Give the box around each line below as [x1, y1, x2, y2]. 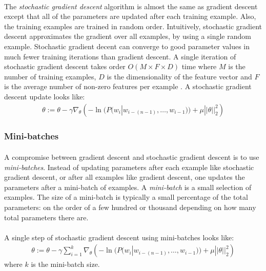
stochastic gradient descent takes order [4, 61, 126, 72]
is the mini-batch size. [31, 259, 100, 269]
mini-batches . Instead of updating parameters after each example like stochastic [4, 161, 254, 172]
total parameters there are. [4, 212, 89, 222]
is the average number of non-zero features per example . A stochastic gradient [4, 81, 252, 92]
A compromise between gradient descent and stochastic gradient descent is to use [4, 152, 259, 162]
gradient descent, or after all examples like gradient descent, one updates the [4, 172, 245, 182]
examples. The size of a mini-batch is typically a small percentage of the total [4, 192, 248, 202]
